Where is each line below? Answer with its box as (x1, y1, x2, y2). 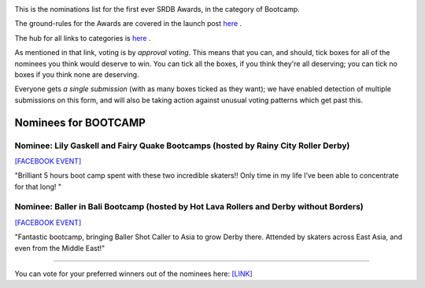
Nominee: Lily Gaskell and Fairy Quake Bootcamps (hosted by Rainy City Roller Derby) (14, 140, 350, 151)
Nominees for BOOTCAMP (14, 116, 146, 129)
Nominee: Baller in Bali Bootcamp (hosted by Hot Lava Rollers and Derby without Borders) (14, 201, 364, 212)
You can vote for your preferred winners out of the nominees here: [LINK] (14, 268, 253, 279)
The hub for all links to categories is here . (14, 33, 151, 42)
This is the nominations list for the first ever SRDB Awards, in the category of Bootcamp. (14, 5, 301, 13)
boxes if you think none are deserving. (14, 69, 139, 79)
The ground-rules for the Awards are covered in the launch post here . (14, 19, 242, 28)
